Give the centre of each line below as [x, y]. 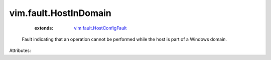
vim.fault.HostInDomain [60, 13]
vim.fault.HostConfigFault [100, 28]
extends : [44, 28]
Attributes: [20, 50]
